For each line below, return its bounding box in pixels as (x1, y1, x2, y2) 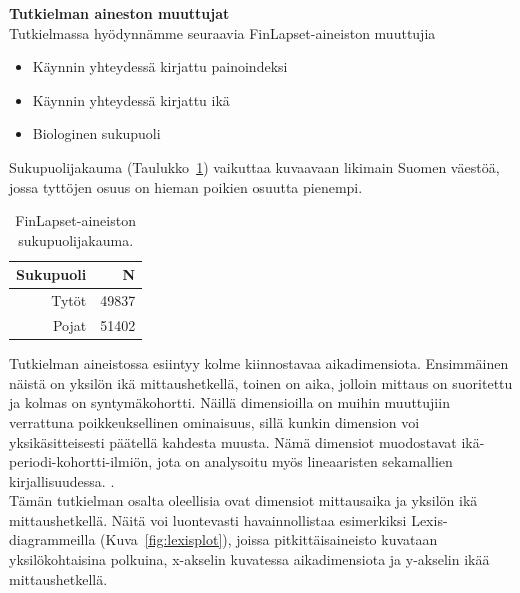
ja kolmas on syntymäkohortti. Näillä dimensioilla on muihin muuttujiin (9, 392, 450, 413)
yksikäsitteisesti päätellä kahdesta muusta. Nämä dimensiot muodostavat (9, 431, 457, 452)
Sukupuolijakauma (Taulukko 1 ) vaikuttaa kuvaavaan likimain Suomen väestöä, (9, 156, 500, 177)
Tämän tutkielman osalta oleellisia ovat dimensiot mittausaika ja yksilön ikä (9, 490, 478, 511)
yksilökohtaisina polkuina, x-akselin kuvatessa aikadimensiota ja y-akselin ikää (9, 549, 490, 570)
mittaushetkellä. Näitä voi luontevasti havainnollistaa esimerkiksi (9, 509, 407, 530)
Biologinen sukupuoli (32, 123, 161, 144)
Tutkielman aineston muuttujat (9, 3, 230, 23)
